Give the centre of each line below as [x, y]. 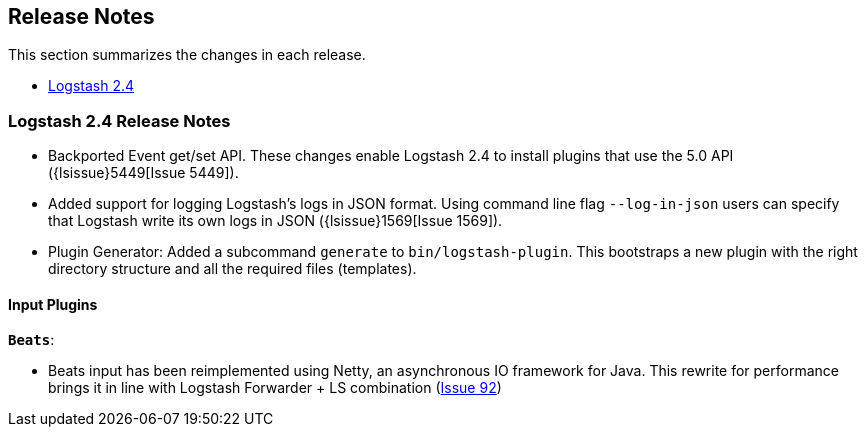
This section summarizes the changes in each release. [187, 55]
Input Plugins [53, 304]
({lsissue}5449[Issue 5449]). [143, 173]
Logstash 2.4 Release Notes [119, 120]
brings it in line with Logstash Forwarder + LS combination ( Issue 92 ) [275, 388]
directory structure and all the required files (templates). [232, 269]
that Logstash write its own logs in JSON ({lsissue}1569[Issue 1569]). [275, 221]
